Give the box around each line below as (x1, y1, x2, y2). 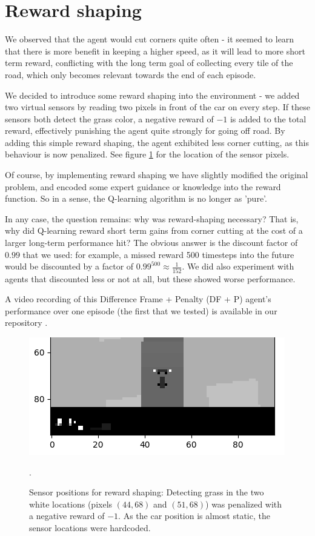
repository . (5, 316, 48, 329)
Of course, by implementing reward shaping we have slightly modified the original (5, 168, 308, 181)
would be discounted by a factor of (5, 260, 134, 273)
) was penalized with (205, 497, 282, 510)
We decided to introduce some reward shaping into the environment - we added (5, 88, 300, 101)
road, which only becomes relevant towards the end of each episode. (5, 68, 256, 81)
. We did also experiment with (182, 260, 294, 273)
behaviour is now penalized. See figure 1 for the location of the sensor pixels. (5, 148, 290, 160)
